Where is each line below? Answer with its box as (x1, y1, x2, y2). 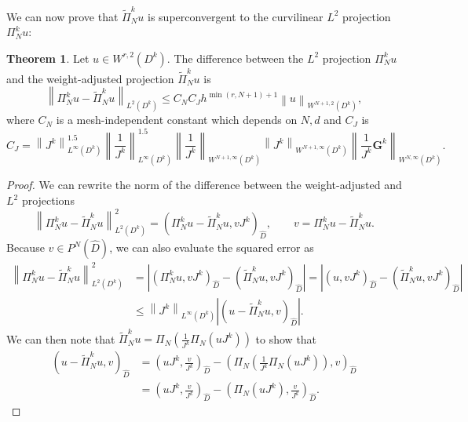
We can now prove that (6, 8, 119, 24)
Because (6, 239, 45, 256)
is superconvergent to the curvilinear (148, 8, 324, 24)
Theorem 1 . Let (6, 49, 90, 66)
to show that (255, 330, 317, 347)
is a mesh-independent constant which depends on (56, 111, 298, 128)
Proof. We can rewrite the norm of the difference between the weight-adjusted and (6, 176, 402, 193)
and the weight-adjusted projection (6, 70, 174, 86)
